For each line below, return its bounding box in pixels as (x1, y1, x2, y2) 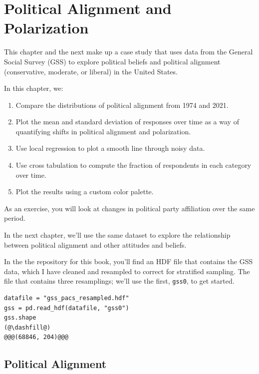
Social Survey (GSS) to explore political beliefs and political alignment (4, 56, 221, 66)
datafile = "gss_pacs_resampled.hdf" (4, 295, 129, 302)
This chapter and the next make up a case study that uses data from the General (4, 46, 253, 57)
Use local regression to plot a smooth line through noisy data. (15, 143, 205, 153)
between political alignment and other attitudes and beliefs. (4, 239, 187, 250)
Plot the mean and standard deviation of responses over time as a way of (15, 116, 239, 127)
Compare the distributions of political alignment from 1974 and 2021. (15, 99, 229, 110)
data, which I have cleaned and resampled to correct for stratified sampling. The (4, 266, 250, 276)
